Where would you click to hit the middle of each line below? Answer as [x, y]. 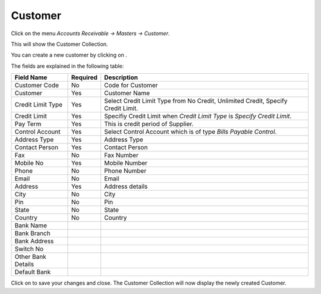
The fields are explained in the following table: [67, 66]
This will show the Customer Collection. [59, 44]
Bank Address [34, 241]
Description [121, 77]
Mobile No [29, 163]
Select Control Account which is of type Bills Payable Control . [191, 132]
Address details [126, 186]
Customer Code [37, 85]
